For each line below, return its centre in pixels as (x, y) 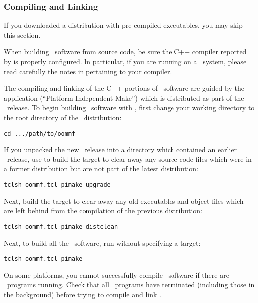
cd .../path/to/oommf (40, 133)
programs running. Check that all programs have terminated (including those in (131, 284)
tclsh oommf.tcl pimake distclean (61, 227)
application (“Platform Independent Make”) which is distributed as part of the (124, 97)
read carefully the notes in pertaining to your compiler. (88, 71)
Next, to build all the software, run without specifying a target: (102, 242)
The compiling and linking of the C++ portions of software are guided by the (124, 88)
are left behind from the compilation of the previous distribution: (103, 211)
